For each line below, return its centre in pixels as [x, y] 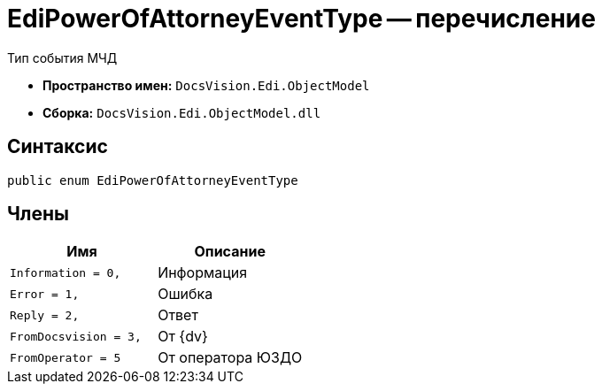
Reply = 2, [45, 315]
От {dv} [183, 337]
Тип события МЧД [62, 57]
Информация [203, 273]
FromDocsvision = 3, [76, 336]
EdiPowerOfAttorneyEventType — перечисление [301, 19]
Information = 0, [66, 272]
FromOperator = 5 [66, 357]
